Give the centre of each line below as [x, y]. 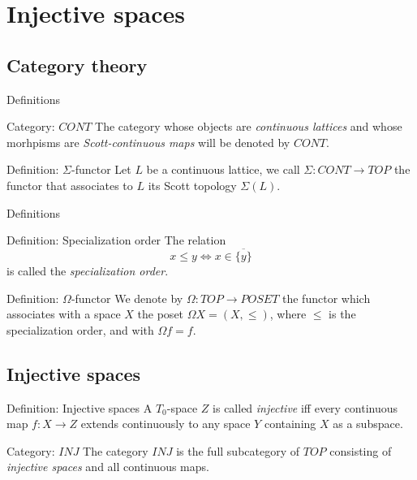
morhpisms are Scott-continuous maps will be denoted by [148, 142]
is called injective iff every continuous [305, 407]
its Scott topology [192, 185]
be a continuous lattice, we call [223, 169]
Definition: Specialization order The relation [116, 240]
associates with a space [64, 314]
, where [288, 314]
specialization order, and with [80, 329]
